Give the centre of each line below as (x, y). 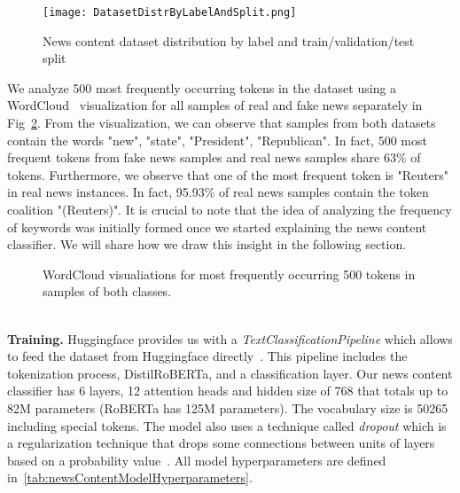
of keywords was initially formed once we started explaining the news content (217, 227)
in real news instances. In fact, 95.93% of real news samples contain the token (218, 192)
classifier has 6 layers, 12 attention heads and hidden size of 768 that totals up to (228, 391)
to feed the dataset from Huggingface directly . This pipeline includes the (207, 356)
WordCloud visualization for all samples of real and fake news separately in (215, 105)
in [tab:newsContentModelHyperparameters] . (130, 477)
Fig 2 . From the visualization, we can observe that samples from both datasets (222, 123)
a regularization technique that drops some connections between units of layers (221, 443)
